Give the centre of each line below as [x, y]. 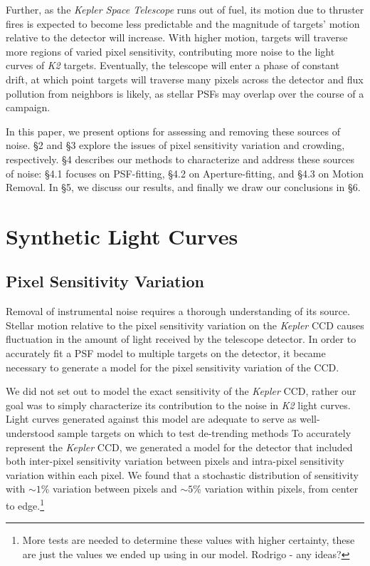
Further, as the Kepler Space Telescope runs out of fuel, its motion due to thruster [185, 9]
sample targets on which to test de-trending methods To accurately [205, 433]
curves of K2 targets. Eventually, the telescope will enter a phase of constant [173, 65]
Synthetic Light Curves [122, 236]
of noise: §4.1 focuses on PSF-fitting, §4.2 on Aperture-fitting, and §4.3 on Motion [185, 173]
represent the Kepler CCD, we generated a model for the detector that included [179, 447]
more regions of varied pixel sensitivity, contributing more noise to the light [170, 51]
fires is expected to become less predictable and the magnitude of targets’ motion [183, 23]
